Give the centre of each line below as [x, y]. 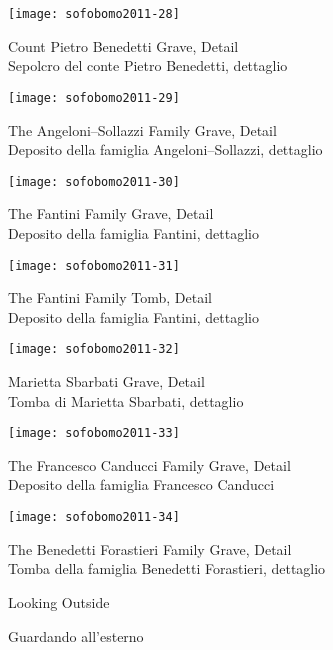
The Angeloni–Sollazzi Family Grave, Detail [142, 129]
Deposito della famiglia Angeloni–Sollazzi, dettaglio [165, 149]
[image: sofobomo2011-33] [94, 433]
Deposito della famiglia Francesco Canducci [141, 484]
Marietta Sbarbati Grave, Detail [106, 381]
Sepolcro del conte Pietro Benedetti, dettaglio [148, 65]
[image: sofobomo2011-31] [94, 265]
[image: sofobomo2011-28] [94, 14]
